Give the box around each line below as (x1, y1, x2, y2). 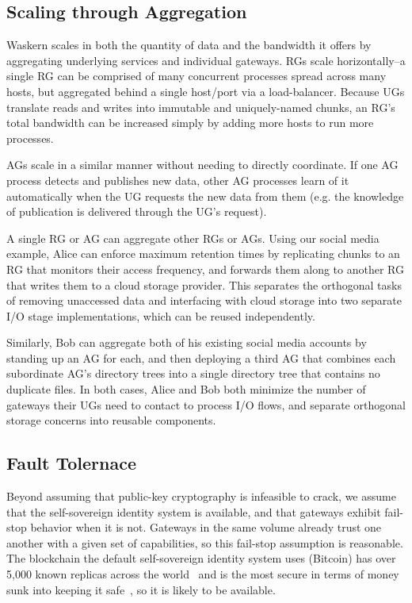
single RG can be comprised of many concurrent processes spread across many (6, 67, 387, 84)
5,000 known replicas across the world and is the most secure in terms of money (6, 566, 399, 582)
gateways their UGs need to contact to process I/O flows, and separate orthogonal (6, 396, 406, 413)
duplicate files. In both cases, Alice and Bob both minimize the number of (6, 381, 366, 398)
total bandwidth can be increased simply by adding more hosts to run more (6, 114, 374, 131)
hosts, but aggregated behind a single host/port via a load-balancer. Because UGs (6, 83, 405, 99)
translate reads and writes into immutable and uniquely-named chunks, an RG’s (6, 98, 395, 115)
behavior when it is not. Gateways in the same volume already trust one (30, 519, 382, 536)
